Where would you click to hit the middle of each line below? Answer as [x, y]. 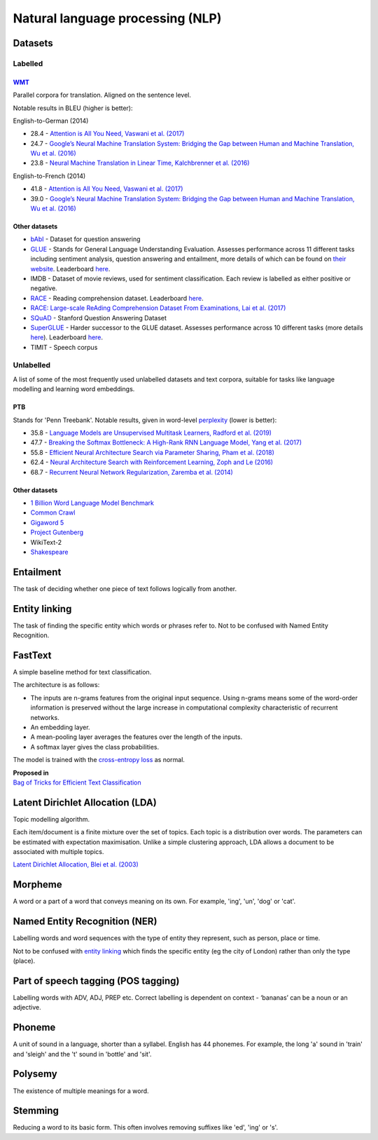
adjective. [27, 1007]
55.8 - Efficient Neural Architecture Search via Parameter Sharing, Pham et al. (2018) [152, 452]
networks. [45, 717]
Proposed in [31, 773]
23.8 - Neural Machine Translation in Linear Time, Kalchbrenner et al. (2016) [140, 163]
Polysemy [35, 1074]
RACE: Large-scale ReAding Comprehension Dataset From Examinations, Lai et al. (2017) [158, 308]
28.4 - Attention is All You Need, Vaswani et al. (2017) [107, 134]
